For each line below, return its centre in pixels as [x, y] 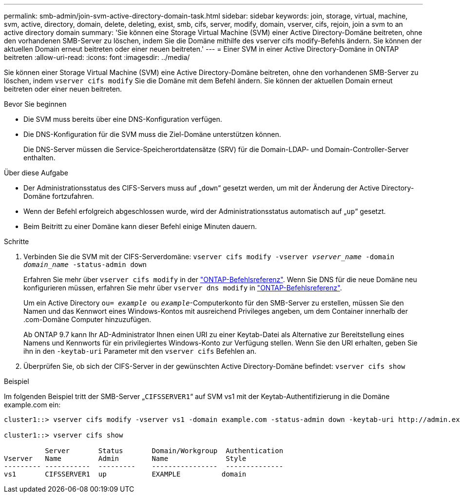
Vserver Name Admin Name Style [125, 459]
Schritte [17, 241]
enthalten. [39, 158]
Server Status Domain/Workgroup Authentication [164, 451]
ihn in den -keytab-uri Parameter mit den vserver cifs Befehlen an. [140, 351]
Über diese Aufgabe [36, 173]
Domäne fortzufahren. [59, 196]
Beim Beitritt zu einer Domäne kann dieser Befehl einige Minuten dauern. [140, 226]
